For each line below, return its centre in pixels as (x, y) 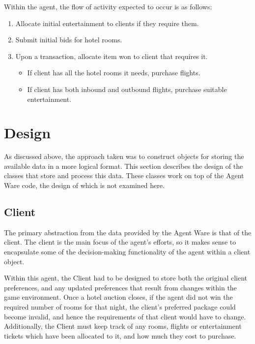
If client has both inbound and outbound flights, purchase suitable (127, 89)
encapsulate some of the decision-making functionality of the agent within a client (127, 252)
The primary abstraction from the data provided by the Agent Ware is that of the (128, 232)
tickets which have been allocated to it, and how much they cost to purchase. (120, 335)
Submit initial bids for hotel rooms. (69, 40)
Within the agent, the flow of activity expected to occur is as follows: (108, 6)
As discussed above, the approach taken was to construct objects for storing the (124, 156)
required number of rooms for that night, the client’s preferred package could (120, 307)
